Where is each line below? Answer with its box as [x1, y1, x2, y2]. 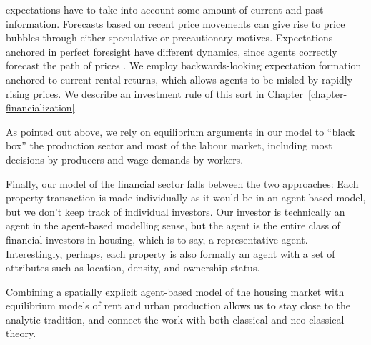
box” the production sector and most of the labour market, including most [6, 138, 332, 153]
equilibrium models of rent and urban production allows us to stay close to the [6, 298, 351, 313]
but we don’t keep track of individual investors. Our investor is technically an [6, 204, 345, 219]
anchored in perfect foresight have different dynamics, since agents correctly [6, 44, 337, 59]
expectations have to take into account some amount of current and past [6, 2, 324, 16]
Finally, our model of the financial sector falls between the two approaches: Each [6, 176, 359, 191]
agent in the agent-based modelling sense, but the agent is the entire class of [6, 218, 340, 233]
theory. [6, 326, 36, 341]
